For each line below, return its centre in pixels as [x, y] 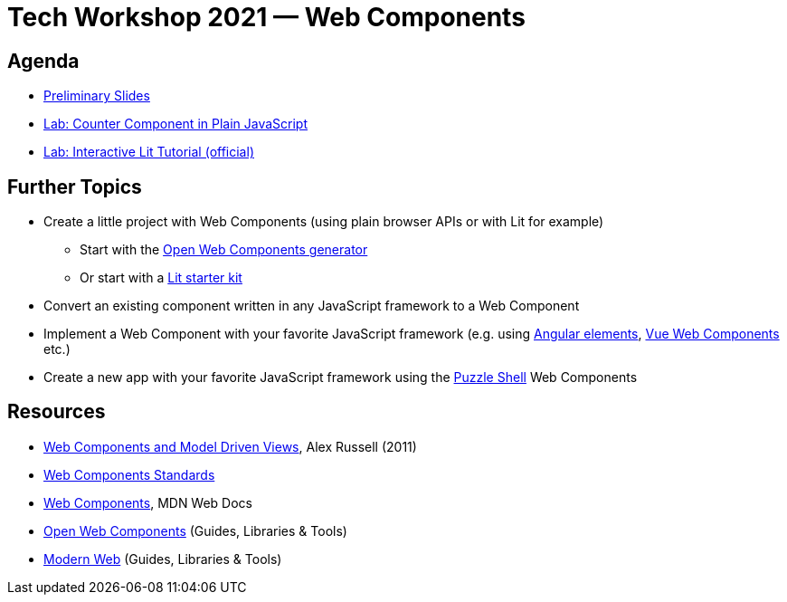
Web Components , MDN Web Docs [148, 502]
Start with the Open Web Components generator [224, 250]
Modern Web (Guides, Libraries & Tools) [163, 559]
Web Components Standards [129, 474]
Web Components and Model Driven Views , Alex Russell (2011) [230, 446]
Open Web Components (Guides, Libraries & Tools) [195, 530]
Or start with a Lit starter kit [161, 278]
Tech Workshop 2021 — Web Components [266, 17]
